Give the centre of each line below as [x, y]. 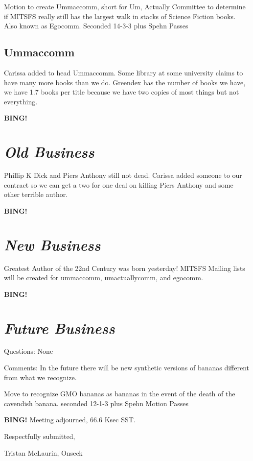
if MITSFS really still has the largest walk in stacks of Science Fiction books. [120, 16]
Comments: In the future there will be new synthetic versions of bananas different [127, 368]
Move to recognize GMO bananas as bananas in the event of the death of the [120, 394]
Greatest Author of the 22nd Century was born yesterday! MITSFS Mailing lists [125, 268]
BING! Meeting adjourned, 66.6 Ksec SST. [70, 420]
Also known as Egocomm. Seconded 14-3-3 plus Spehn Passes [96, 26]
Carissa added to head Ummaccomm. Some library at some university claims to [124, 72]
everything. [21, 101]
